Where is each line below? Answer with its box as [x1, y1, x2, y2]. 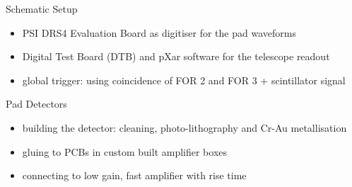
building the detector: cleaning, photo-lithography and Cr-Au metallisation [22, 120, 347, 135]
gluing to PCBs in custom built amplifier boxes [22, 144, 228, 159]
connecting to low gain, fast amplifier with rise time [22, 168, 247, 183]
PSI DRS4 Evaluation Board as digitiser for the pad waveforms [22, 25, 296, 40]
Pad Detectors [6, 96, 67, 111]
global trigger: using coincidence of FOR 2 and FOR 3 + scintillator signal [22, 72, 346, 87]
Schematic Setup [6, 1, 78, 16]
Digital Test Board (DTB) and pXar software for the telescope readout [22, 49, 330, 64]
